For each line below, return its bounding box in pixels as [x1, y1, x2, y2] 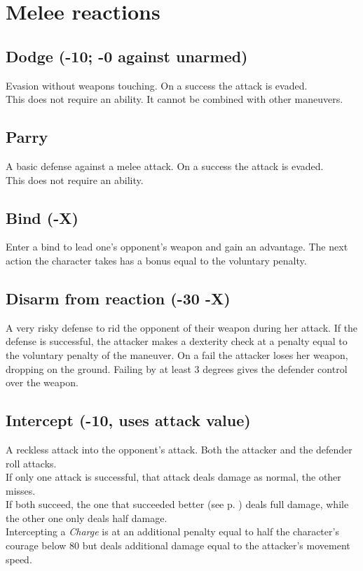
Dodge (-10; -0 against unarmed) [6, 45, 248, 66]
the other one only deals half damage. [6, 510, 167, 525]
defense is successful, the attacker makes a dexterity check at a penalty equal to [6, 334, 348, 348]
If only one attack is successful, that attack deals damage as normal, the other [6, 470, 341, 484]
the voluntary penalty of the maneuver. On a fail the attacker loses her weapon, [6, 347, 348, 362]
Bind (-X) [6, 206, 78, 228]
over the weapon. [6, 375, 78, 390]
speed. [6, 551, 32, 566]
